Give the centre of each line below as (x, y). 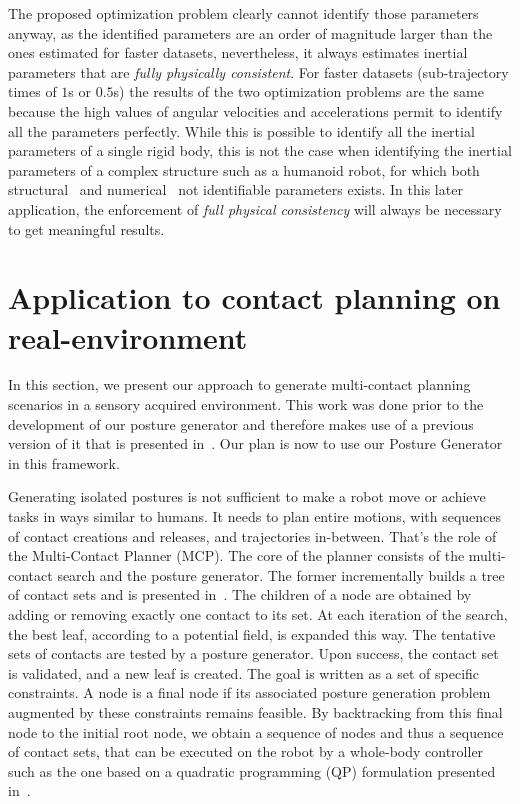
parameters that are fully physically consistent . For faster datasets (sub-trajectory (258, 71)
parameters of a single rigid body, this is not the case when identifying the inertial (260, 150)
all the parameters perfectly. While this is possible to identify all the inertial (241, 130)
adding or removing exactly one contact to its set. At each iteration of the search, (258, 613)
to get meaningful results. (86, 228)
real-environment (128, 336)
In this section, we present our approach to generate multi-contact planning (239, 384)
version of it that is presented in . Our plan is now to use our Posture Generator (255, 443)
